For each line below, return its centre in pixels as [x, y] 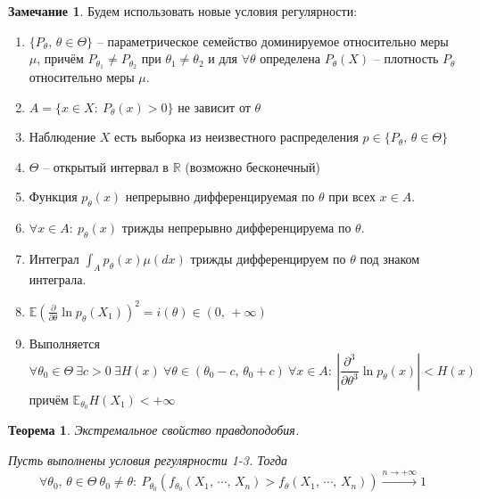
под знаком [390, 259]
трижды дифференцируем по [268, 259]
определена [290, 58]
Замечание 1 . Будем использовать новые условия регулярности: [183, 11]
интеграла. [58, 278]
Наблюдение [62, 137]
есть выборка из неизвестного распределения [236, 137]
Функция [53, 196]
